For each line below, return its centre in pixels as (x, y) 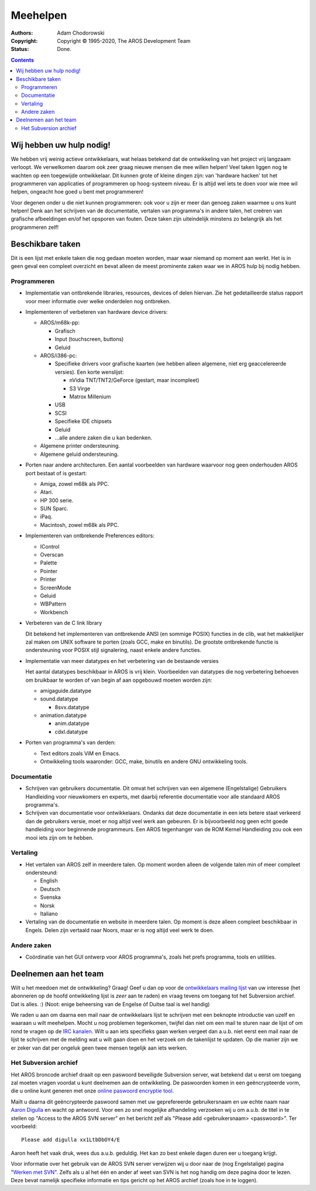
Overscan (52, 555)
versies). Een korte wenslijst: (89, 372)
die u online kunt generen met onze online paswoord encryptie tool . (92, 1091)
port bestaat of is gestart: (56, 473)
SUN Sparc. (54, 509)
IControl (50, 546)
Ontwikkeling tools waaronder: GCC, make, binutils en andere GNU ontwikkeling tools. (144, 762)
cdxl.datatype (71, 732)
